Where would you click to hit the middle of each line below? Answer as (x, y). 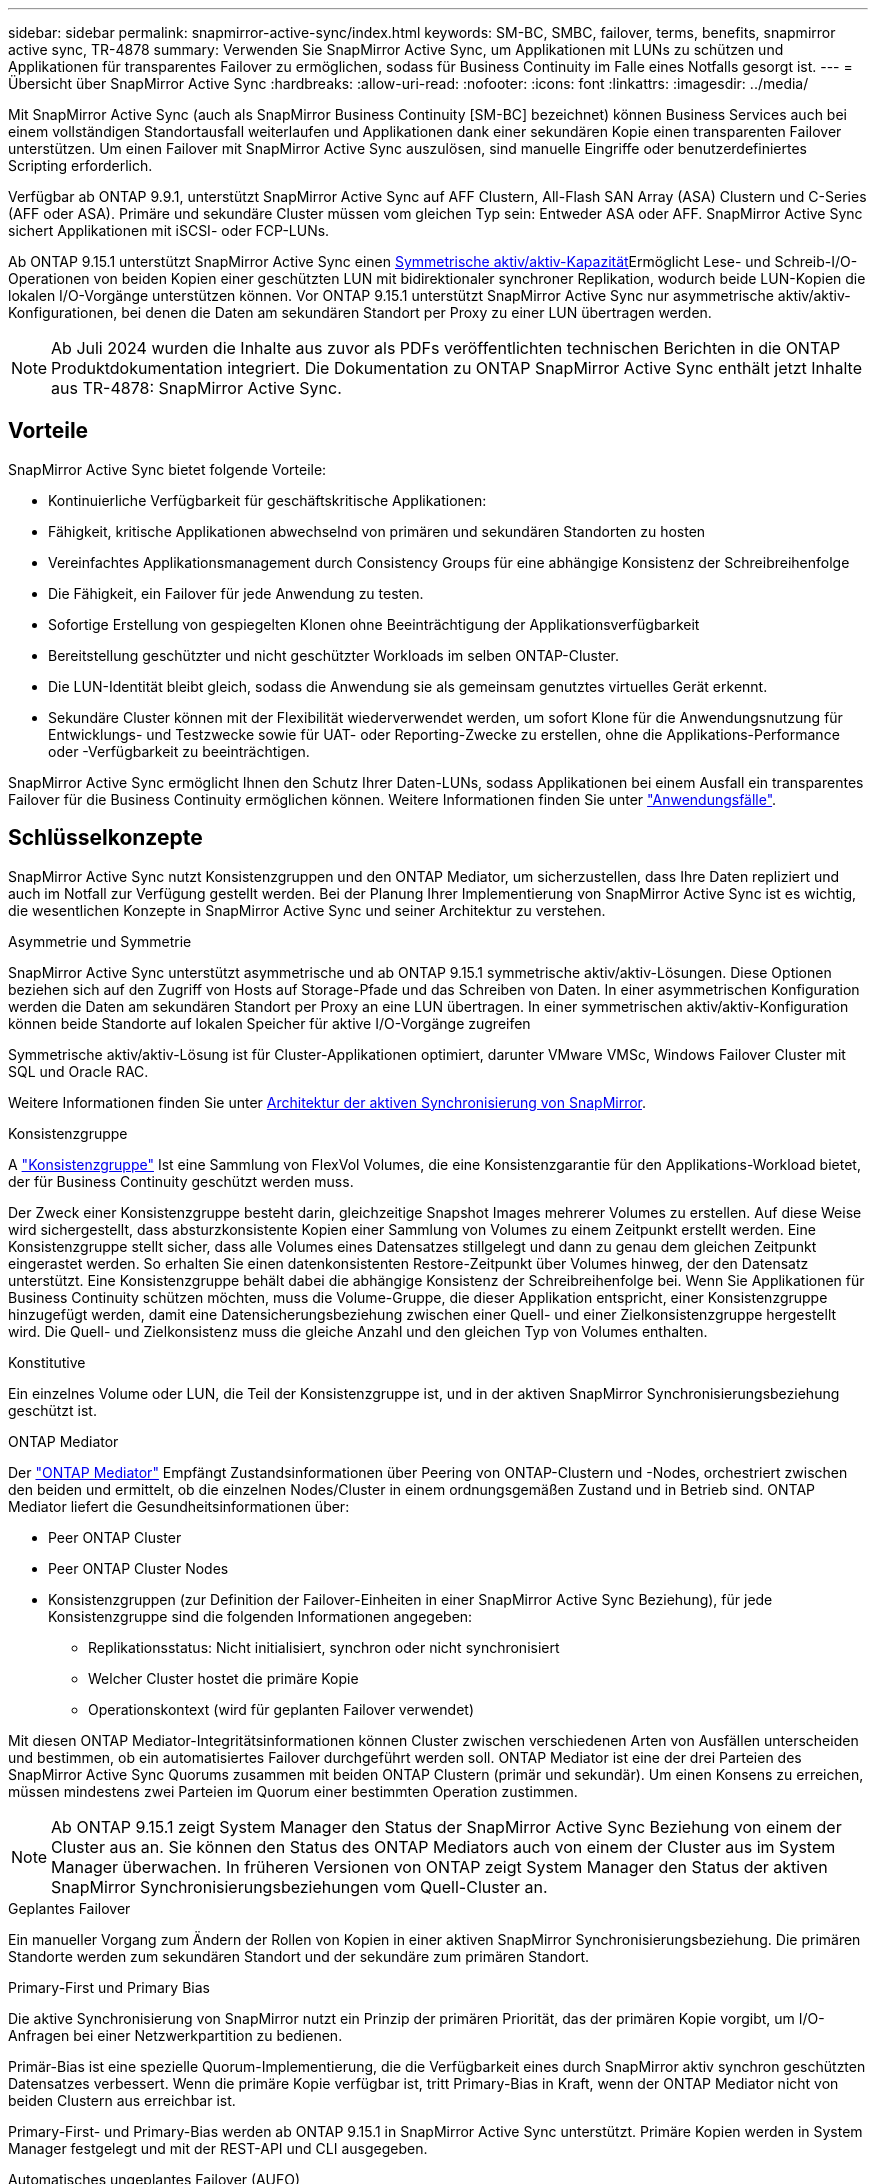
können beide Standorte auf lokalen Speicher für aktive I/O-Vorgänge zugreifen (269, 1023)
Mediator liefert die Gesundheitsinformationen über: (179, 1506)
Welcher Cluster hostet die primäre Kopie (223, 1678)
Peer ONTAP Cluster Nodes (138, 1568)
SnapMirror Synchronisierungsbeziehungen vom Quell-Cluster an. (299, 1886)
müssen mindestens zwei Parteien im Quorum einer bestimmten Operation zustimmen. (293, 1791)
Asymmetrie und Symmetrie (100, 941)
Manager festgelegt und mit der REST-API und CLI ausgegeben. (218, 2148)
